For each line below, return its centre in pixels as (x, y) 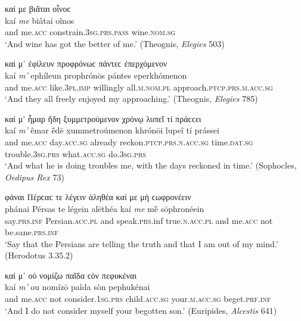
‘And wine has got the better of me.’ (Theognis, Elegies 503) (115, 43)
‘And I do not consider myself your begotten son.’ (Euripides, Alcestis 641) (141, 310)
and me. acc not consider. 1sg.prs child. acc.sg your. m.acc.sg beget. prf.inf (138, 299)
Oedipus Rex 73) (35, 177)
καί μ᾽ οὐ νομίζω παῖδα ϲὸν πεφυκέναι (71, 275)
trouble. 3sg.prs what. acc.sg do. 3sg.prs (75, 153)
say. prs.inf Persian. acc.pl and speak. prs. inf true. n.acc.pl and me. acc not (139, 220)
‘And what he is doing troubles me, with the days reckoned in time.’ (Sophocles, (151, 165)
